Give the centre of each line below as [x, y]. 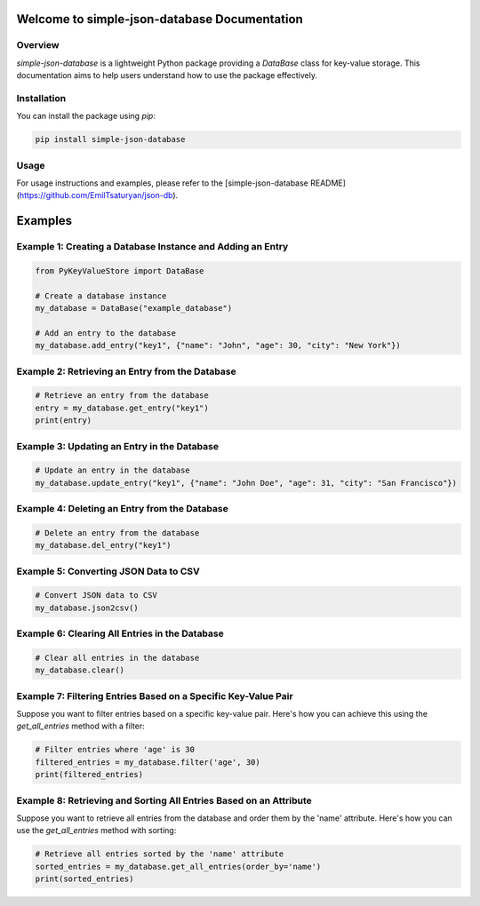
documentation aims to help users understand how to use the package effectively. [167, 75]
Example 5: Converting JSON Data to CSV [108, 571]
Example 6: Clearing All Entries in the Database [120, 633]
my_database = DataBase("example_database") [134, 308]
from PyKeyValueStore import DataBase [120, 270]
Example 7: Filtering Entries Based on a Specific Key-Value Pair [155, 695]
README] [328, 183]
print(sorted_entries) [84, 879]
